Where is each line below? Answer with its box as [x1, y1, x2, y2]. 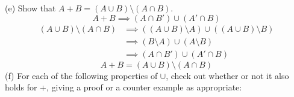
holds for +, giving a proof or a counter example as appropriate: [5, 81, 242, 93]
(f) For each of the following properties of [5, 69, 158, 81]
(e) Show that [5, 2, 56, 14]
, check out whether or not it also [166, 69, 289, 81]
